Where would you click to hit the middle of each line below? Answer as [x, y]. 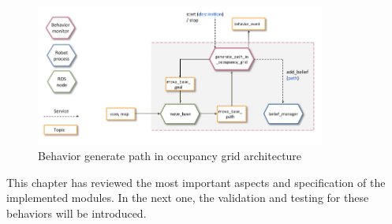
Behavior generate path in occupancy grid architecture [170, 156]
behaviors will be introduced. [77, 213]
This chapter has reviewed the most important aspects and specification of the [196, 182]
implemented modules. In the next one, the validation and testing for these [188, 198]
